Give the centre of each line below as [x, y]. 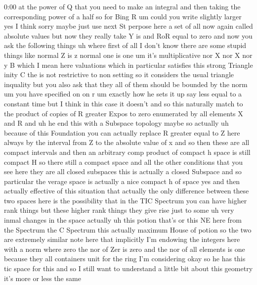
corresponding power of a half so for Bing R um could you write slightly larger [123, 16]
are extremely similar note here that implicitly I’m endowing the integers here [122, 239]
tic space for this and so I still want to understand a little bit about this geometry [128, 268]
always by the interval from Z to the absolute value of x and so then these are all [127, 142]
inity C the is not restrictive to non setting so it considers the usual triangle [119, 74]
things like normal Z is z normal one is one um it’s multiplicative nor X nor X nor [128, 55]
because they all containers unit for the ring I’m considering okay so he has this [125, 259]
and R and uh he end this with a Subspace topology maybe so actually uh [116, 123]
